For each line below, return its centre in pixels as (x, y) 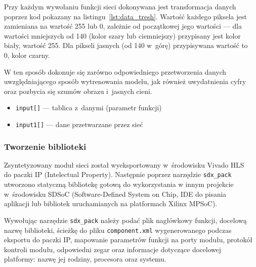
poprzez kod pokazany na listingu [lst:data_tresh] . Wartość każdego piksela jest (126, 16)
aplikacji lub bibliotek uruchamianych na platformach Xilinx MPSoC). (111, 203)
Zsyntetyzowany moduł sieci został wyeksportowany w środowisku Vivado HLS (124, 164)
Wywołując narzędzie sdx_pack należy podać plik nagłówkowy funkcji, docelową (126, 220)
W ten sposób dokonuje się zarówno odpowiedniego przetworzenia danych (115, 71)
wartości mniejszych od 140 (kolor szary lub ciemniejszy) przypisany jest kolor (122, 35)
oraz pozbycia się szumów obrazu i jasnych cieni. (78, 91)
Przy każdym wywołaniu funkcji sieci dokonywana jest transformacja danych (120, 6)
